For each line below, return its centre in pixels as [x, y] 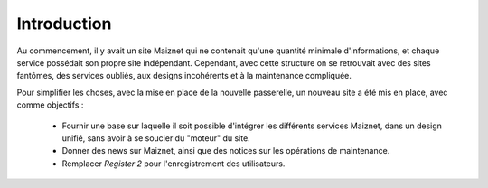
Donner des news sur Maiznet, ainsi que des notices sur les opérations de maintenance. [226, 151]
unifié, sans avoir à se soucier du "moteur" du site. [156, 138]
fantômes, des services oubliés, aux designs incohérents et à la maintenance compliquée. [184, 76]
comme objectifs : [50, 105]
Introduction [64, 23]
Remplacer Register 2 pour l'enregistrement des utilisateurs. [174, 164]
